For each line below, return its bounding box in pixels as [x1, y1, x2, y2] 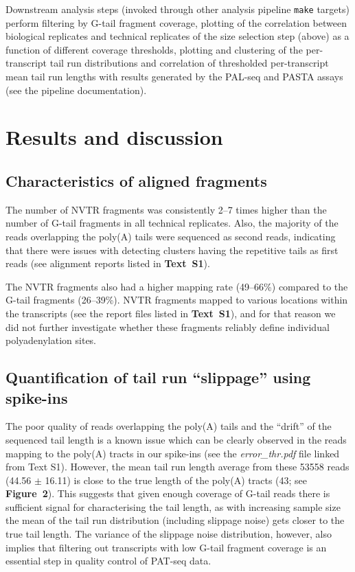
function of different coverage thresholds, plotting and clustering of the [5, 42, 303, 56]
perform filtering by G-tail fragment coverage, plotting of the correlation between [5, 15, 347, 30]
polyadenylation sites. [5, 333, 97, 347]
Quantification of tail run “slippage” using [5, 367, 311, 388]
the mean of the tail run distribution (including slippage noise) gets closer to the [5, 513, 345, 527]
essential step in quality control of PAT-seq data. [5, 553, 211, 568]
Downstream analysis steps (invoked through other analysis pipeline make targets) [5, 2, 350, 16]
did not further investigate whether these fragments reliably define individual [5, 319, 330, 334]
